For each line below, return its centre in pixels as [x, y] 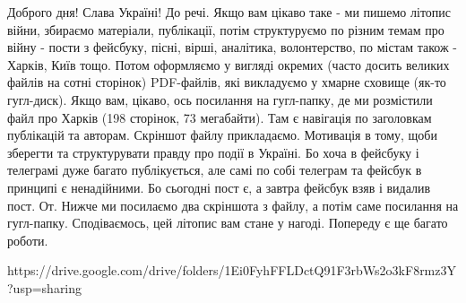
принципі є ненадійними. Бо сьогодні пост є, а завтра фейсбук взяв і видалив [219, 187]
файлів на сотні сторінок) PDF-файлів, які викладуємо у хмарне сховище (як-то [227, 82]
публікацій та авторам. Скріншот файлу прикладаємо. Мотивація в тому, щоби [222, 135]
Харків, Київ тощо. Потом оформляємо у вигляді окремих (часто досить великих [229, 64]
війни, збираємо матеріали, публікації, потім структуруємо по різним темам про [226, 29]
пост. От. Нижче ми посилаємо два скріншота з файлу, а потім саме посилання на [233, 205]
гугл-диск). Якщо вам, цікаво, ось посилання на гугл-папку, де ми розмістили [220, 99]
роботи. [28, 240]
